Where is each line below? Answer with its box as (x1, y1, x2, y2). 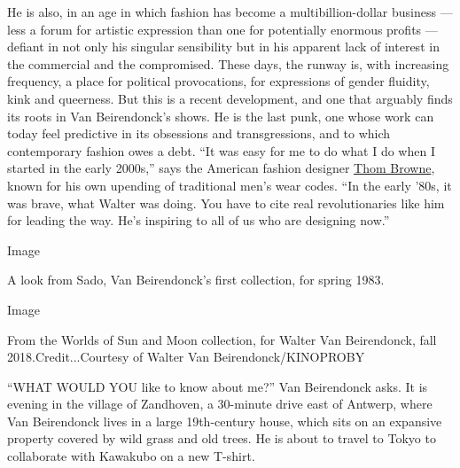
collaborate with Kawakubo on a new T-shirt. (7, 447, 255, 465)
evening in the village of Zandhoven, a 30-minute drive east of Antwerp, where (7, 394, 433, 413)
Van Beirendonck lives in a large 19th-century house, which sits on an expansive (7, 411, 442, 430)
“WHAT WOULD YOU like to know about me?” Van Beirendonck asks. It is (7, 377, 428, 395)
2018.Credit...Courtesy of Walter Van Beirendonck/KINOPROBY (7, 347, 365, 366)
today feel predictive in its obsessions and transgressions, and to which (7, 124, 391, 143)
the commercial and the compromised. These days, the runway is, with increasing (7, 54, 449, 73)
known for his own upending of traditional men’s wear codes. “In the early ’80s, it (7, 175, 452, 194)
